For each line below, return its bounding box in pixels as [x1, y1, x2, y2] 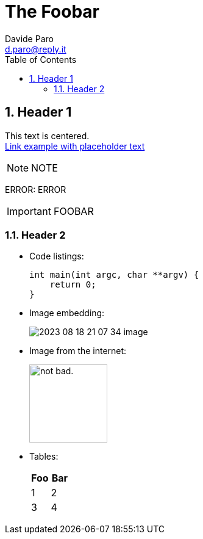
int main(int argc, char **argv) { [29, 270, 199, 280]
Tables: [29, 451, 59, 462]
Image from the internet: [29, 345, 127, 356]
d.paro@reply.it [5, 43, 66, 54]
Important [7, 204, 51, 217]
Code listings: [29, 251, 84, 262]
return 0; [49, 280, 96, 290]
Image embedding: [29, 308, 105, 319]
